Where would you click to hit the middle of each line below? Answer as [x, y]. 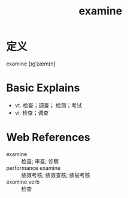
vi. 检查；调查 [32, 113]
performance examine [33, 168]
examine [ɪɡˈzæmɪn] [31, 64]
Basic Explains [43, 88]
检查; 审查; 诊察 [40, 161]
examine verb [23, 182]
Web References [48, 138]
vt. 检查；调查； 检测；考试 [48, 105]
